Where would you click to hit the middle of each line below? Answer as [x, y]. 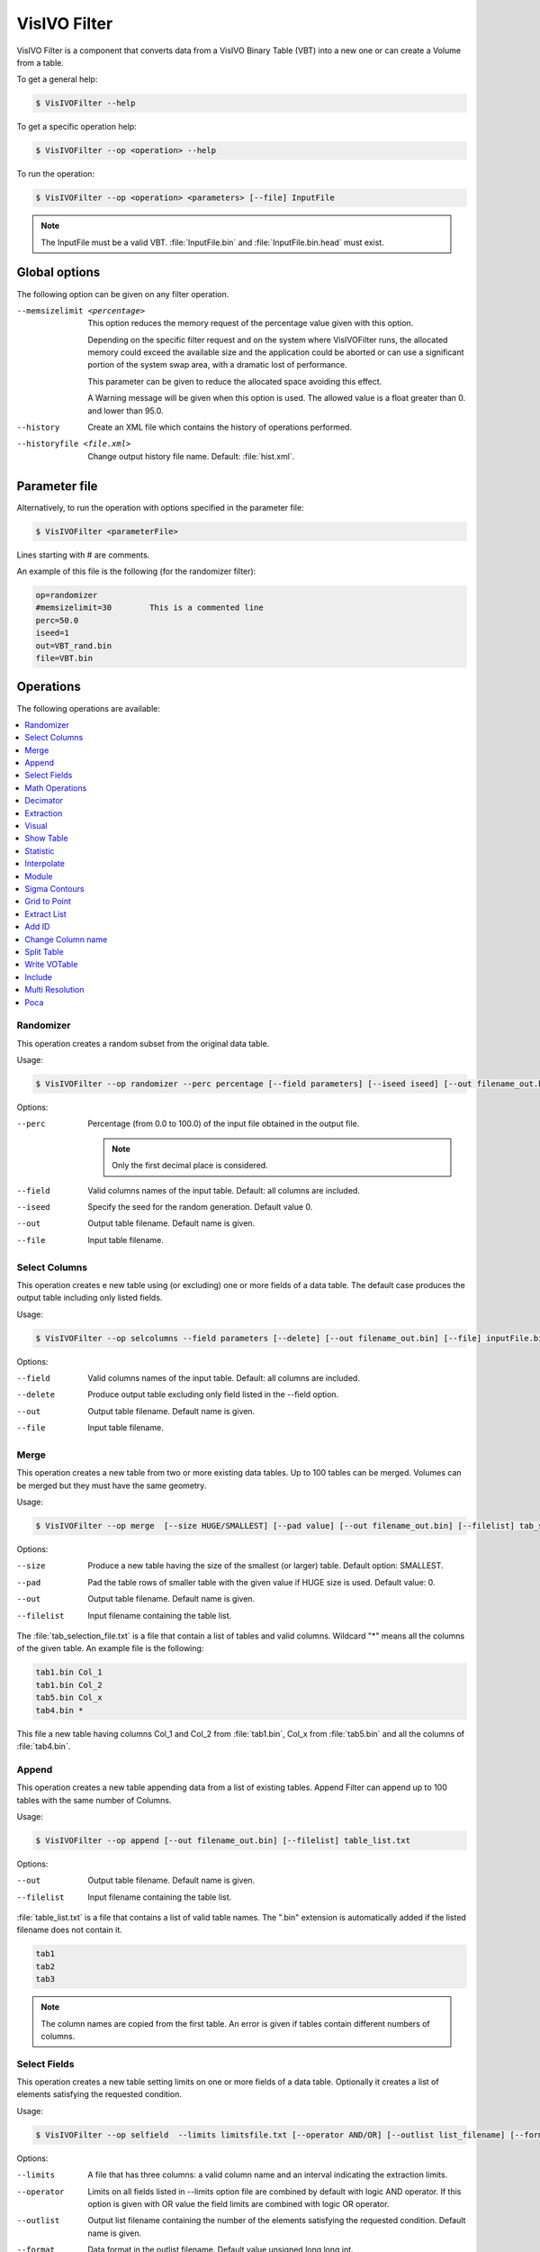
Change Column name [66, 939]
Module [39, 876]
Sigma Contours [54, 889]
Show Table [46, 839]
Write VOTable [51, 965]
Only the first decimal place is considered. [190, 1166]
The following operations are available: [89, 708]
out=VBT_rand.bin [74, 645]
